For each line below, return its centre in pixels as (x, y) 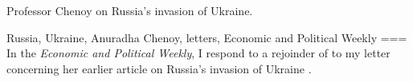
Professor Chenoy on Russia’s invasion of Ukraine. (130, 10)
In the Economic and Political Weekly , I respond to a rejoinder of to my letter (198, 53)
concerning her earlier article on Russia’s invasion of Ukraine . (159, 68)
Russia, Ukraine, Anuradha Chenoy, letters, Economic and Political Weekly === (207, 37)
